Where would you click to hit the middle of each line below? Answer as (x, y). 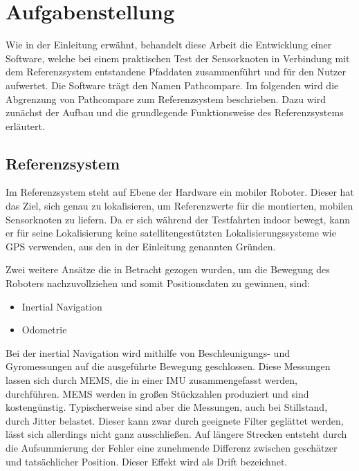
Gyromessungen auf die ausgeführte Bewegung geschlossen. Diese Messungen (168, 366)
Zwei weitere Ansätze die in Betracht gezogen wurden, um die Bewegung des (168, 269)
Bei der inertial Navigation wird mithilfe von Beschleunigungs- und (148, 352)
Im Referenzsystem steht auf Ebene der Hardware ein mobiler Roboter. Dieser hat (180, 192)
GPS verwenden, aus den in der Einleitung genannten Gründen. (141, 246)
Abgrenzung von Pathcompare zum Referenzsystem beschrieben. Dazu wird (166, 99)
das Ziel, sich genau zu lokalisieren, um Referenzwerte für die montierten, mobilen (179, 206)
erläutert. (25, 126)
